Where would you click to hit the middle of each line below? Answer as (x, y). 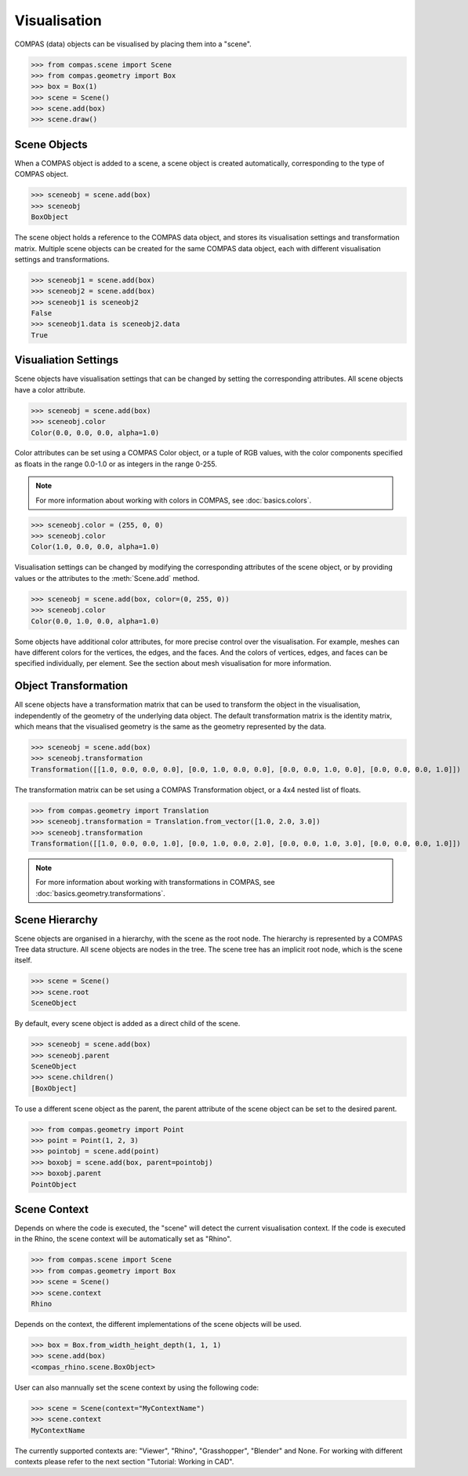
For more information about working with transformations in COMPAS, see (155, 882)
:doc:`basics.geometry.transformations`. (100, 893)
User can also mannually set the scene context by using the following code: (136, 1387)
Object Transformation (71, 686)
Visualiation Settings (67, 360)
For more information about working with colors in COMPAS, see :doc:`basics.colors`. (174, 500)
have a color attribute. (50, 389)
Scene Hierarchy (56, 920)
